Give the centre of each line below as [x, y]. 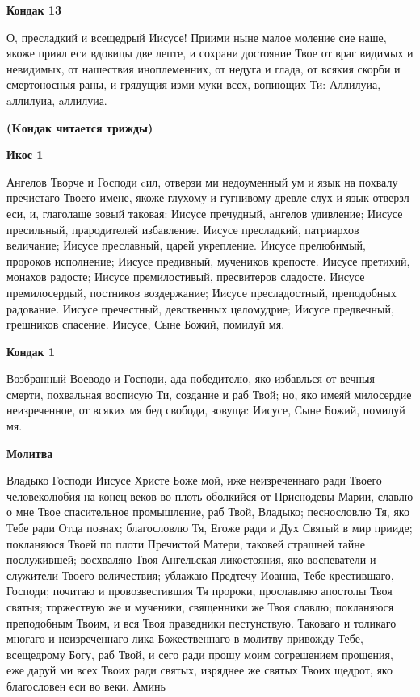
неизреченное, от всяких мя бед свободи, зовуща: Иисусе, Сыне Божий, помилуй [206, 410]
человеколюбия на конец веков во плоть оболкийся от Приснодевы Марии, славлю [210, 495]
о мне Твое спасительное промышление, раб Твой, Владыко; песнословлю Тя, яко [208, 512]
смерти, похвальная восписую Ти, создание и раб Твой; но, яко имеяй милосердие [209, 394]
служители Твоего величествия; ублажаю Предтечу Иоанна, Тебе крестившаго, [200, 575]
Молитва [30, 453]
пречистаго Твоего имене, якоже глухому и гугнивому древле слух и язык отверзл [208, 197]
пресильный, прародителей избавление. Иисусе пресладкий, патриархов [183, 229]
